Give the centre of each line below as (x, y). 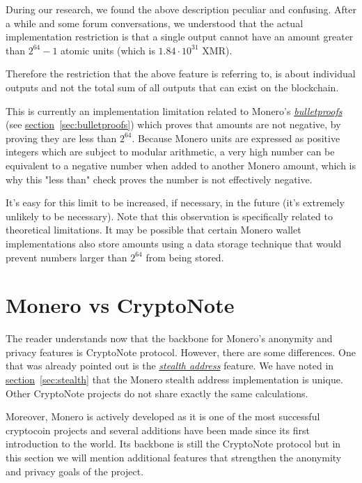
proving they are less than (61, 138)
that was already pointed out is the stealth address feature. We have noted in (170, 366)
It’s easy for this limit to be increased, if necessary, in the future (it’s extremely (175, 202)
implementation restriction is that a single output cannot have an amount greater (180, 37)
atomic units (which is (108, 50)
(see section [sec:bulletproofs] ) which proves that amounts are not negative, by (173, 124)
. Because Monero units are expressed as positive (236, 138)
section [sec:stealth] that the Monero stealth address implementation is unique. (174, 379)
